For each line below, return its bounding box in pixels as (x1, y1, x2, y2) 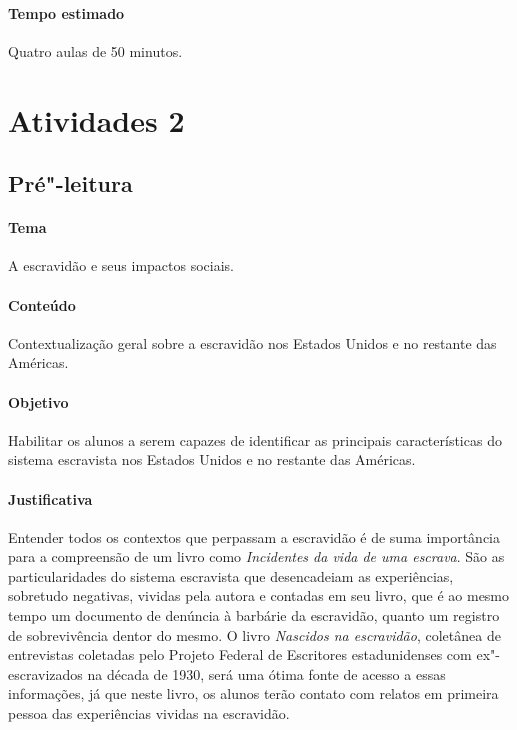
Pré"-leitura (8, 168, 133, 199)
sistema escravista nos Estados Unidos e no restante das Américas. (8, 449, 416, 470)
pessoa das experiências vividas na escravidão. (8, 703, 290, 724)
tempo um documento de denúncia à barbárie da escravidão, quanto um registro (8, 605, 500, 626)
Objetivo (8, 391, 69, 412)
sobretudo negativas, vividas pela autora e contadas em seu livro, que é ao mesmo (8, 585, 510, 606)
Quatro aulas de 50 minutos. (8, 40, 183, 61)
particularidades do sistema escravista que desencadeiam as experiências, (8, 565, 454, 586)
